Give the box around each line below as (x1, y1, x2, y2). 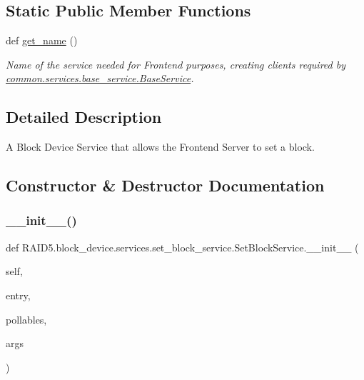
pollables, (6, 311, 47, 326)
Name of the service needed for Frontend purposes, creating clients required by (6, 56, 345, 71)
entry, (6, 287, 31, 302)
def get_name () (6, 33, 78, 48)
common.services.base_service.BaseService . (6, 71, 194, 86)
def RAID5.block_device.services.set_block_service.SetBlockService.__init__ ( (6, 239, 359, 254)
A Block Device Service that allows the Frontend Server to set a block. (6, 139, 315, 154)
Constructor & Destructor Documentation (6, 174, 325, 196)
